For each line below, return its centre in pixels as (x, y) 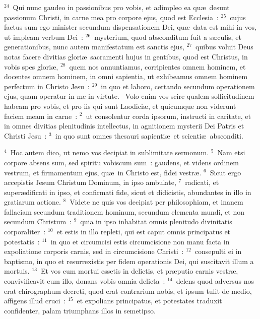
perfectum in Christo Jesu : (47, 86)
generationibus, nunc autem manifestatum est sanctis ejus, (94, 47)
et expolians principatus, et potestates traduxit (149, 301)
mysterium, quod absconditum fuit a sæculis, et (168, 37)
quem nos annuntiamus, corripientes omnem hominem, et (157, 66)
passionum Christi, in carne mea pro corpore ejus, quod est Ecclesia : (111, 17)
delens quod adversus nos (215, 281)
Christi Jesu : (25, 135)
